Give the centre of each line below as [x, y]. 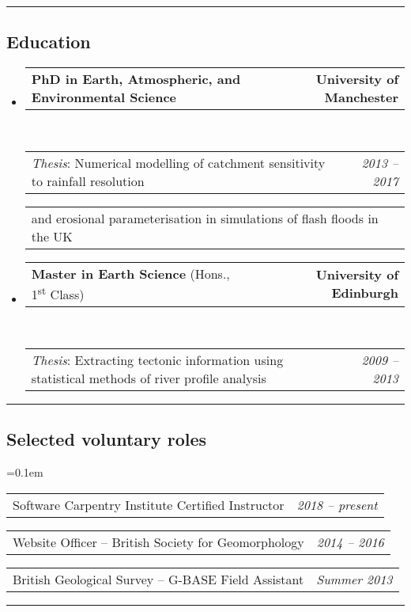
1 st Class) [58, 293]
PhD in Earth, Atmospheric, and [136, 79]
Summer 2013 [354, 579]
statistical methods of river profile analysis [149, 378]
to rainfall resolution [88, 181]
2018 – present [337, 504]
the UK [52, 236]
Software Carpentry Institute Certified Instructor [149, 504]
